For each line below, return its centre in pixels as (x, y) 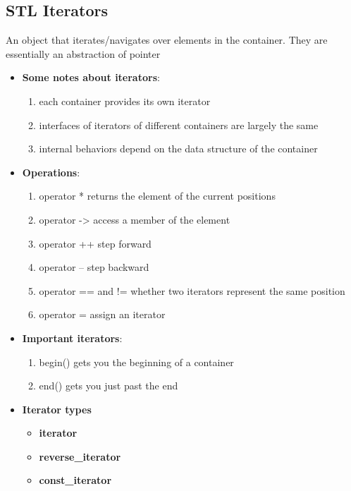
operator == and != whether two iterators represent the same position (192, 290)
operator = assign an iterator (102, 314)
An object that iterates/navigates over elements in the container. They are (167, 40)
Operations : (51, 172)
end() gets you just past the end (109, 386)
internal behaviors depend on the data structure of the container (178, 148)
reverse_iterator (80, 456)
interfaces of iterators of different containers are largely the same (179, 125)
